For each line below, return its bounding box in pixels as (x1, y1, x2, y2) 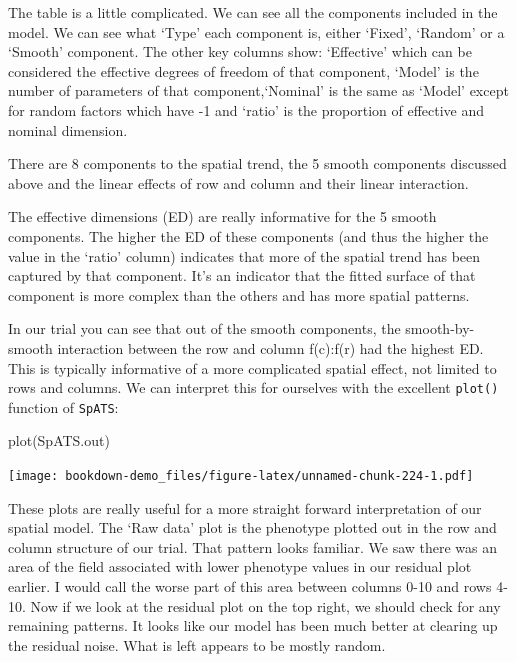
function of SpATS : (8, 396, 119, 417)
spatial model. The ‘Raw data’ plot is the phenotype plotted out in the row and (8, 517, 497, 538)
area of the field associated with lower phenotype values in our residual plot (8, 556, 472, 577)
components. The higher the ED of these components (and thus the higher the (8, 225, 489, 246)
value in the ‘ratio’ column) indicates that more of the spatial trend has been (8, 245, 481, 266)
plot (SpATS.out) (8, 430, 110, 451)
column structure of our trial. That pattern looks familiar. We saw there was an (8, 536, 498, 557)
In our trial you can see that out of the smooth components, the (8, 318, 401, 339)
